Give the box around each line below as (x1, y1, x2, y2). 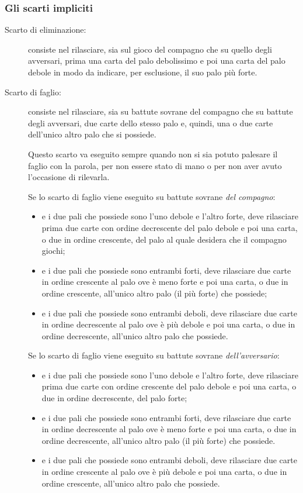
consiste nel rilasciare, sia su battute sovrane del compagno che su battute (28, 105, 293, 118)
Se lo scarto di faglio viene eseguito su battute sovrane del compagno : (28, 190, 276, 202)
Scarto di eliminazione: (5, 23, 86, 36)
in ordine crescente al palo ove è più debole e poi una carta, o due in (41, 466, 287, 478)
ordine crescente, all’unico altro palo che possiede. (41, 477, 220, 489)
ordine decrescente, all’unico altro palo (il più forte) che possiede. (41, 434, 276, 446)
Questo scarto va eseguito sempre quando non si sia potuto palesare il (28, 147, 278, 160)
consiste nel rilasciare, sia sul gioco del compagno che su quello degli (28, 43, 272, 55)
